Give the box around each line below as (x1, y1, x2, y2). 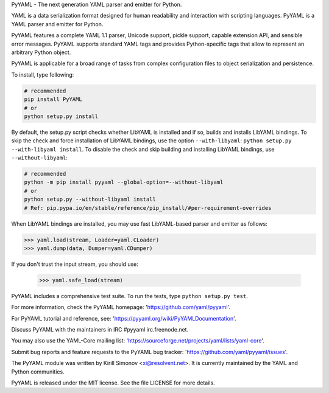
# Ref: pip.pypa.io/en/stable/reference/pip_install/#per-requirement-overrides (24, 204, 272, 211)
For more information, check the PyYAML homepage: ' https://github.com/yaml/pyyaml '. (11, 304, 231, 311)
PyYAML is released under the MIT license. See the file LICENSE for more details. (11, 379, 216, 386)
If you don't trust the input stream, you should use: (11, 260, 138, 268)
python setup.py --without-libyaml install (24, 196, 157, 203)
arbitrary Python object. (11, 49, 71, 56)
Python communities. (11, 368, 65, 375)
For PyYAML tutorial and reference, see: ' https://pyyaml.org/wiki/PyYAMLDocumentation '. (11, 315, 237, 322)
